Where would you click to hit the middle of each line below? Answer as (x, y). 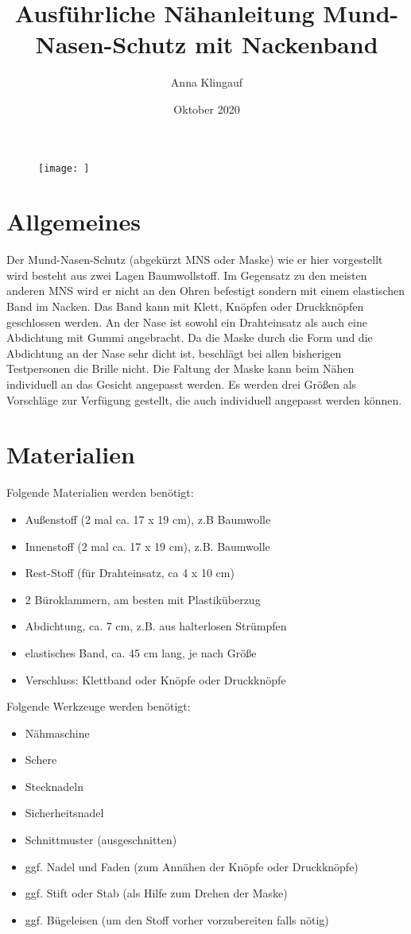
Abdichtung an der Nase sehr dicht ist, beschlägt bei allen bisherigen (174, 353)
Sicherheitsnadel (64, 813)
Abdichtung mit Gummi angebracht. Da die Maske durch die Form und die (190, 337)
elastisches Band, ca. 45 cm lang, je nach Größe (141, 652)
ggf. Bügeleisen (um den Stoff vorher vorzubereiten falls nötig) (177, 919)
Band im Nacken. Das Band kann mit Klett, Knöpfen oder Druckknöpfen (185, 306)
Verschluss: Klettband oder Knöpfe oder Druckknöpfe (155, 679)
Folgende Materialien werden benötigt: (100, 492)
